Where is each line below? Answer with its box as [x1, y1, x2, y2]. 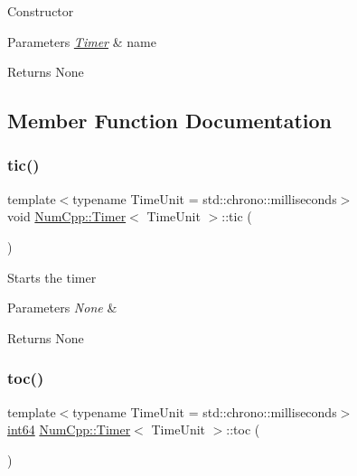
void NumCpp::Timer [7, 207, 127, 226]
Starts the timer [7, 267, 97, 286]
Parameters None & [7, 298, 117, 317]
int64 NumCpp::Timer [7, 420, 131, 439]
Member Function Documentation [7, 107, 333, 135]
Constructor [7, 2, 74, 20]
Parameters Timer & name [7, 32, 156, 51]
